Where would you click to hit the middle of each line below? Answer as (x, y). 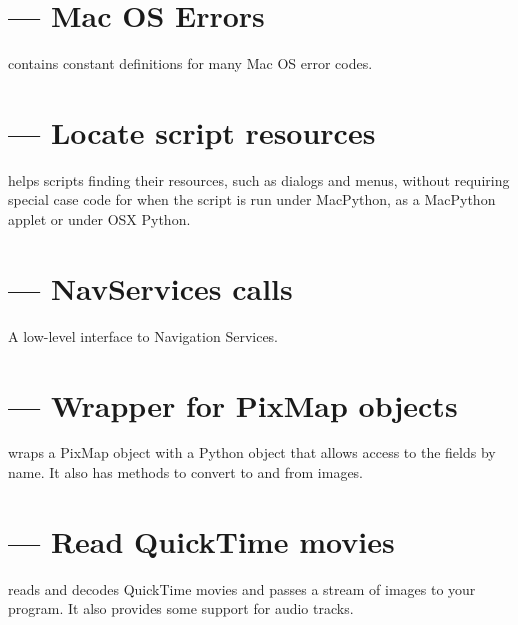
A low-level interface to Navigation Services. (143, 335)
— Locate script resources (192, 131)
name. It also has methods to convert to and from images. (186, 472)
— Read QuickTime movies (201, 540)
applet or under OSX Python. (99, 219)
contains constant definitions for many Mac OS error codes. (190, 63)
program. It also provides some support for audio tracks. (181, 608)
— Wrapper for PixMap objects (233, 404)
